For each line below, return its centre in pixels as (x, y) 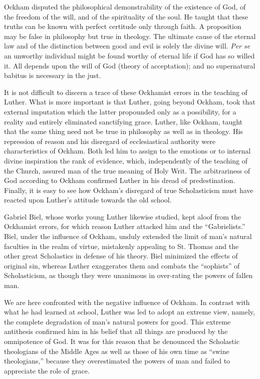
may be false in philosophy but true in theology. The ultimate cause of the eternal (130, 36)
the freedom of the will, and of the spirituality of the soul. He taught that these (126, 16)
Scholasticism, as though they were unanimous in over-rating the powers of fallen (128, 275)
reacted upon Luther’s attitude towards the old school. (88, 200)
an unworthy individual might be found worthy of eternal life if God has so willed (129, 55)
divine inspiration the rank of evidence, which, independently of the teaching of (126, 160)
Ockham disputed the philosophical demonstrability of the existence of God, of (125, 6)
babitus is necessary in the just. (53, 75)
